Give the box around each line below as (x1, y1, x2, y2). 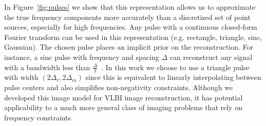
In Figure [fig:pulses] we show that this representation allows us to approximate (4, 2, 256, 12)
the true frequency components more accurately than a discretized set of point (4, 11, 251, 22)
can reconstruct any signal (169, 51, 253, 62)
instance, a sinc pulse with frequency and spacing (4, 51, 159, 62)
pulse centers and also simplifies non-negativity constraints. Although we (4, 81, 233, 92)
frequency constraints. (4, 112, 73, 122)
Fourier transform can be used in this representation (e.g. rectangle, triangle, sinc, (4, 31, 262, 42)
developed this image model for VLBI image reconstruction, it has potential (4, 92, 243, 102)
